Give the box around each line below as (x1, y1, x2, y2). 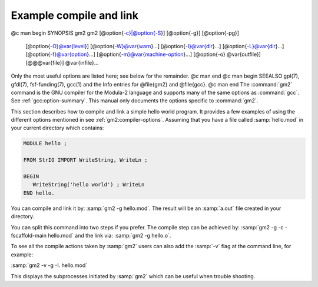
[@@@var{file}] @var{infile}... (25, 59, 99, 66)
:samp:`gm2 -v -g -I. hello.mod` (11, 262, 88, 269)
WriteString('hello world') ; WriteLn (32, 181, 145, 188)
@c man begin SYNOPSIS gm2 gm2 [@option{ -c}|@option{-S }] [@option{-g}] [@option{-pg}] (11, 29, 240, 36)
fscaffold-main (11, 232, 47, 239)
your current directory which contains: (11, 124, 104, 132)
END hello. (23, 189, 55, 196)
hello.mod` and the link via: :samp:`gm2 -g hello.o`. (48, 232, 171, 239)
